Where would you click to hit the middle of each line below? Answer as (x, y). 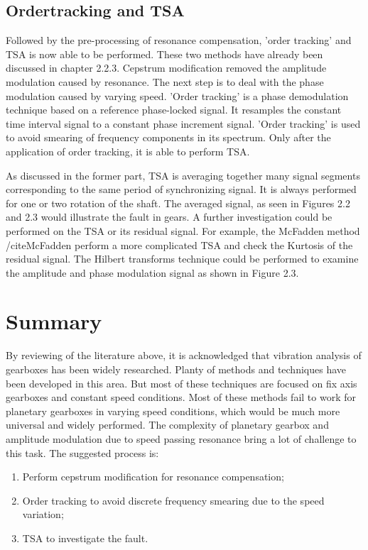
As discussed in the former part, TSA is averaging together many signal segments (183, 175)
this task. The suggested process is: (82, 452)
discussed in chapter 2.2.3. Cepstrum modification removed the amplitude (166, 68)
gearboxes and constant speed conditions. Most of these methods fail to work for (181, 397)
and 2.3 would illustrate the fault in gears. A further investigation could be (169, 217)
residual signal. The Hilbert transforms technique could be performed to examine (182, 259)
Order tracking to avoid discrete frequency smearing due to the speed (173, 500)
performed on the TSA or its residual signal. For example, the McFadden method (183, 230)
